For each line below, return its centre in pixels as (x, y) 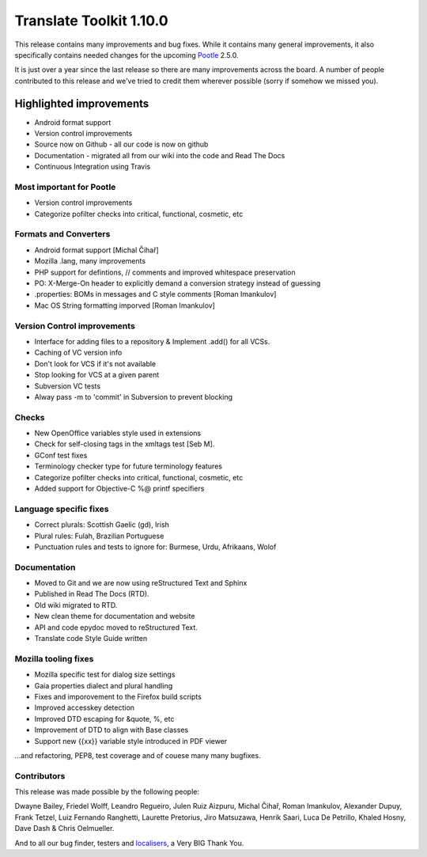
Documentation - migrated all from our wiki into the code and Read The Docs (160, 155)
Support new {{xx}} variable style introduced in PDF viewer (131, 741)
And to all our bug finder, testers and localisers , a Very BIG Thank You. (129, 843)
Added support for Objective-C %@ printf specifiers (119, 488)
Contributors (40, 775)
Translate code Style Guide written (91, 639)
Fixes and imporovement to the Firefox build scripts (118, 696)
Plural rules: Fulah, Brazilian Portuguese (99, 536)
